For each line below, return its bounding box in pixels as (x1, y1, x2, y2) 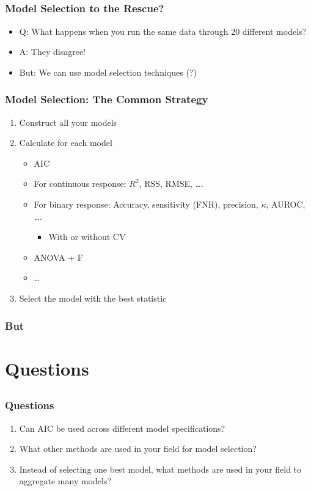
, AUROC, (266, 198, 306, 211)
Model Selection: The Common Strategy (5, 92, 208, 107)
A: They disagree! (19, 45, 86, 58)
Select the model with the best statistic (19, 292, 167, 305)
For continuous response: (34, 177, 126, 190)
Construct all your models (19, 115, 117, 128)
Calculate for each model (19, 136, 112, 149)
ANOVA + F (34, 250, 83, 263)
